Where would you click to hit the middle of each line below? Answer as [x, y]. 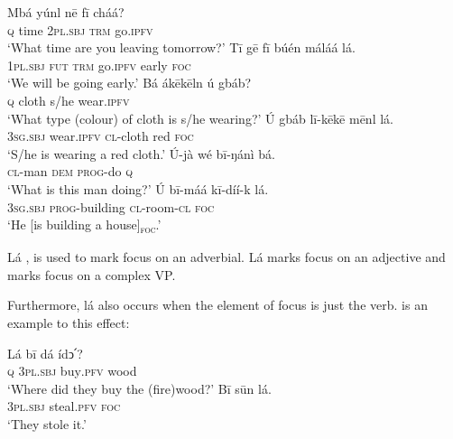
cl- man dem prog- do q [70, 171]
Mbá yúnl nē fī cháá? [66, 12]
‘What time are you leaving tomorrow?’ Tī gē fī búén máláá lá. [181, 47]
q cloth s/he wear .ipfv [69, 100]
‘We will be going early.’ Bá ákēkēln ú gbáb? [129, 83]
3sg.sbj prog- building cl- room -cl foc [111, 206]
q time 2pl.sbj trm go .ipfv [80, 29]
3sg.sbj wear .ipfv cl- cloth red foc [101, 136]
